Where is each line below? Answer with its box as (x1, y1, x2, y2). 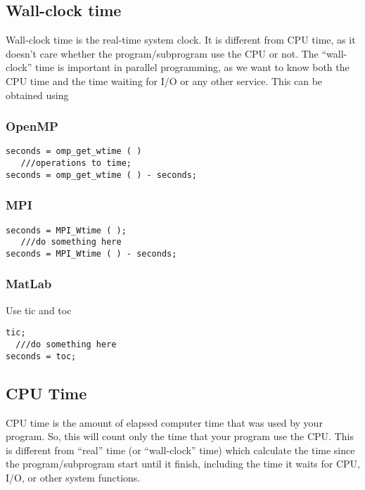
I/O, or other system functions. (6, 470, 141, 484)
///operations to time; (20, 158, 132, 169)
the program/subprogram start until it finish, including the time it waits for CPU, (6, 456, 361, 471)
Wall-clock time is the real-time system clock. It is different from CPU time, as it (6, 32, 356, 47)
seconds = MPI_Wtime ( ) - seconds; (6, 248, 177, 259)
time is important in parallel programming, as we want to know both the (34, 60, 350, 75)
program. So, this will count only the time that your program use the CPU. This (6, 429, 354, 444)
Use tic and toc (6, 302, 72, 317)
